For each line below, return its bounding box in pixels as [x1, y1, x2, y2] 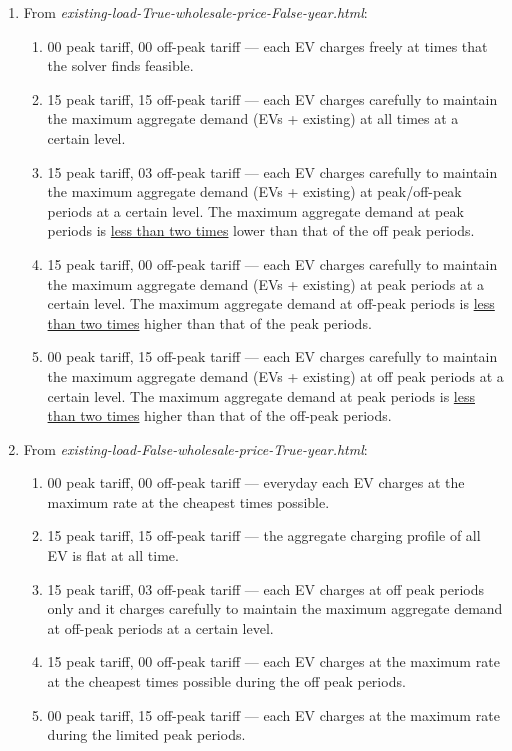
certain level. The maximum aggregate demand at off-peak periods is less [47, 293, 495, 314]
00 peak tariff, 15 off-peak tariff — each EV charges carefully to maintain [47, 346, 498, 367]
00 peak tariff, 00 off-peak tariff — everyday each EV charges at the [47, 472, 465, 493]
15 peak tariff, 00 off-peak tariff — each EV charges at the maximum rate [47, 651, 500, 672]
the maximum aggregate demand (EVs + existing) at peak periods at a [47, 273, 485, 294]
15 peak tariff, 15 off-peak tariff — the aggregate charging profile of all [47, 525, 481, 546]
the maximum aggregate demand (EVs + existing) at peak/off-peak [47, 181, 462, 202]
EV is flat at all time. [47, 545, 179, 566]
